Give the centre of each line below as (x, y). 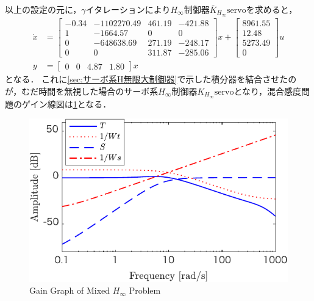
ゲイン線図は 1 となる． (66, 103)
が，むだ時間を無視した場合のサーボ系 (82, 91)
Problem (145, 290)
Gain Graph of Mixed (70, 290)
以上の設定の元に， (43, 9)
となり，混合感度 (268, 91)
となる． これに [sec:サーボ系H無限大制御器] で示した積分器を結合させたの (151, 79)
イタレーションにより (128, 9)
